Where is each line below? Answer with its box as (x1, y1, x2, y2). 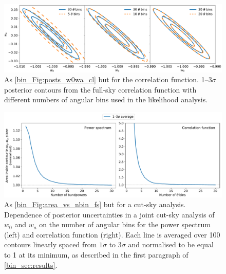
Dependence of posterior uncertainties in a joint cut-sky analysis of (4, 209, 215, 220)
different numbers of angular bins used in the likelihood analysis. (4, 94, 208, 105)
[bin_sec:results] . (4, 259, 58, 270)
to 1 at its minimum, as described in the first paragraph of (4, 249, 189, 260)
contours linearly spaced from (4, 239, 97, 250)
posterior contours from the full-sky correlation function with (4, 84, 197, 95)
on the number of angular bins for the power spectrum (39, 219, 211, 230)
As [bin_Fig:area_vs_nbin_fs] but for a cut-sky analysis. (4, 199, 186, 210)
